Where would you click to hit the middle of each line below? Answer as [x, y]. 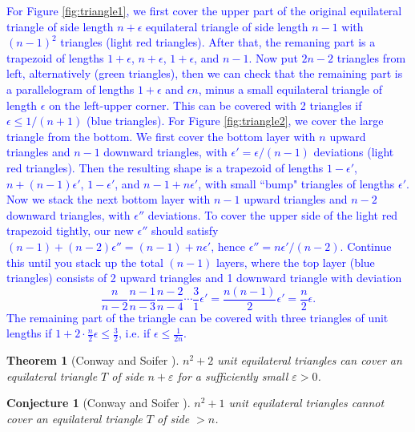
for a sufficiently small [233, 375]
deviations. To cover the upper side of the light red [273, 214]
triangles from [371, 57]
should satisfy [185, 230]
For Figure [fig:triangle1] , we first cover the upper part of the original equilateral [204, 10]
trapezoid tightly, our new [70, 230]
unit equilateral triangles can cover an [310, 360]
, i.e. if [134, 333]
